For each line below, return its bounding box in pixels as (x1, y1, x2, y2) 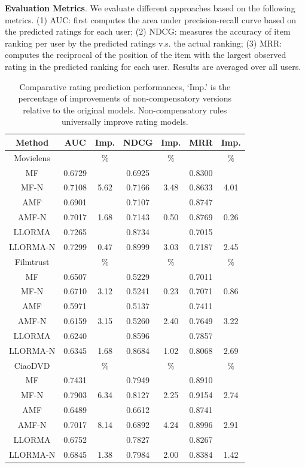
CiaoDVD (14, 359, 50, 371)
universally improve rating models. (62, 115, 188, 128)
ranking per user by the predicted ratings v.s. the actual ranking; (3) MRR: (5, 36, 282, 49)
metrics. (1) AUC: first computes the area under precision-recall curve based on (5, 13, 297, 26)
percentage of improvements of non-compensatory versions (18, 92, 232, 104)
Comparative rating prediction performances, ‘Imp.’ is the (19, 80, 231, 93)
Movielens (14, 151, 50, 164)
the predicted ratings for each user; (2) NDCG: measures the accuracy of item (5, 25, 291, 38)
